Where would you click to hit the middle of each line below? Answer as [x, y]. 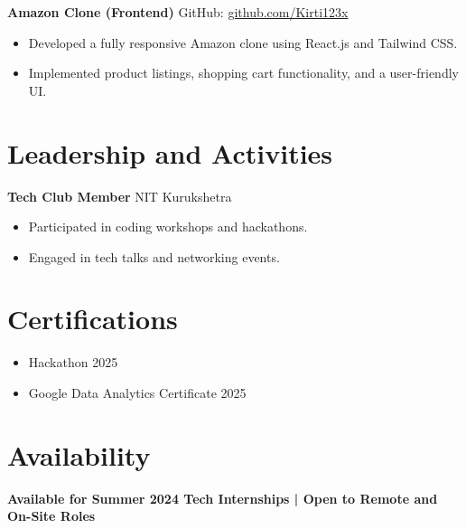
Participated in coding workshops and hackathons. [168, 227]
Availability [79, 454]
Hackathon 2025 [73, 362]
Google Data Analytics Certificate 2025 [137, 392]
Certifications [93, 319]
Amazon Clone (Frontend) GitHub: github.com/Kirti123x [178, 12]
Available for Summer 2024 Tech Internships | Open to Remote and [223, 498]
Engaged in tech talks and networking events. [154, 256]
